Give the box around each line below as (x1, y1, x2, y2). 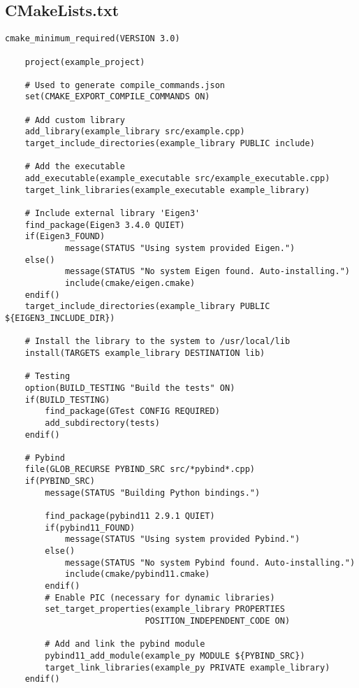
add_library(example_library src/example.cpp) (24, 127, 245, 137)
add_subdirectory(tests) (45, 417, 160, 428)
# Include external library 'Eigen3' (24, 208, 200, 219)
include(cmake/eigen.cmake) (64, 278, 196, 288)
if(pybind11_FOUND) (45, 522, 135, 533)
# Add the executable (24, 162, 125, 172)
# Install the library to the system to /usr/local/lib (24, 336, 291, 347)
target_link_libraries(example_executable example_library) (24, 185, 310, 195)
